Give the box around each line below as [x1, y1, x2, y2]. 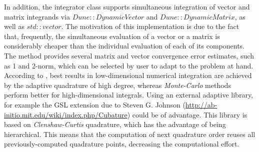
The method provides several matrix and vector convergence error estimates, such [4, 50, 254, 60]
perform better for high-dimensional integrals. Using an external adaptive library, [4, 89, 253, 100]
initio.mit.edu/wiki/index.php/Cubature [4, 109, 127, 119]
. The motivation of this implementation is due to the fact [61, 21, 239, 31]
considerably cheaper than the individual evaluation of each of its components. [4, 40, 245, 51]
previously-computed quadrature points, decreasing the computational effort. [4, 138, 239, 149]
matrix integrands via [4, 11, 70, 21]
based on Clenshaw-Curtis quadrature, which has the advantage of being [4, 119, 226, 129]
